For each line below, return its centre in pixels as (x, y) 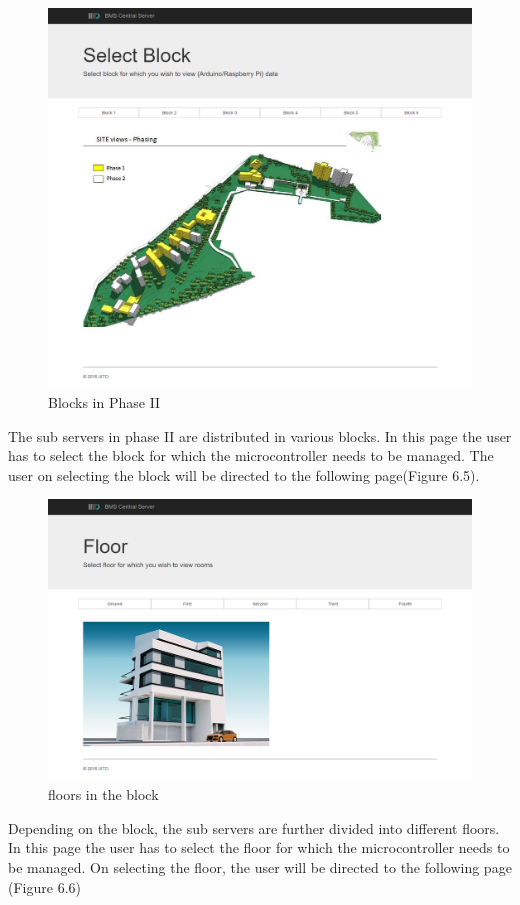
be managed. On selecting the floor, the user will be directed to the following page (260, 867)
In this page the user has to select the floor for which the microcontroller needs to (259, 847)
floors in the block (103, 794)
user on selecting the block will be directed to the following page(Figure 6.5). (244, 474)
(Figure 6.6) (44, 886)
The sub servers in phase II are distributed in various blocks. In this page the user (260, 435)
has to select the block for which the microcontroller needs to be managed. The (251, 455)
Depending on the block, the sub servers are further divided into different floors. (254, 827)
